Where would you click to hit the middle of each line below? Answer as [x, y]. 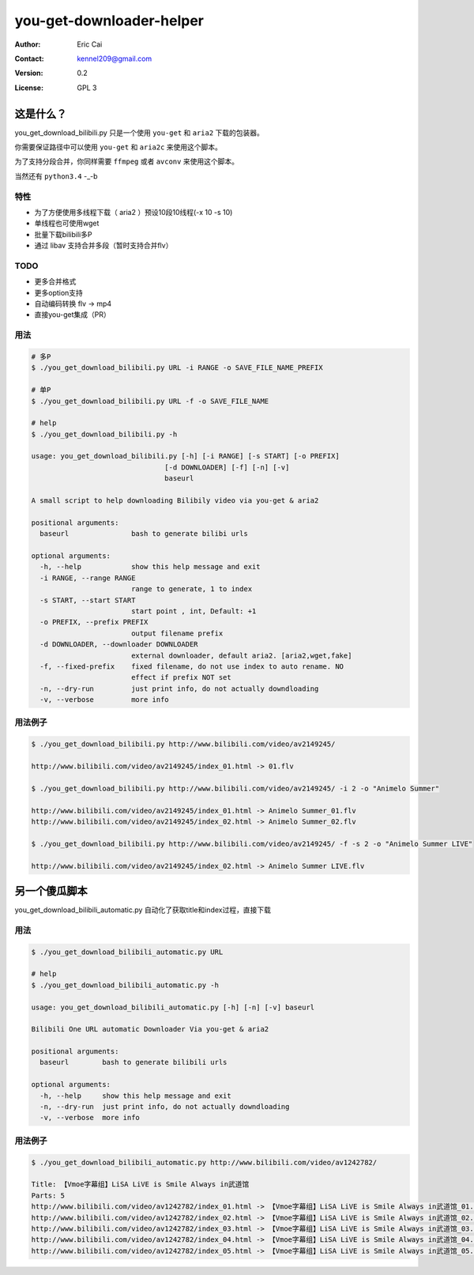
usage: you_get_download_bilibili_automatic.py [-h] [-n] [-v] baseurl [173, 1007]
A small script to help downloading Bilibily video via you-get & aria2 [175, 501]
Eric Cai [90, 44]
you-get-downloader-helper [109, 21]
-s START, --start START [88, 600]
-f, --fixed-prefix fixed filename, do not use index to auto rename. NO [192, 666]
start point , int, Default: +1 [194, 611]
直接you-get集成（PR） [72, 315]
